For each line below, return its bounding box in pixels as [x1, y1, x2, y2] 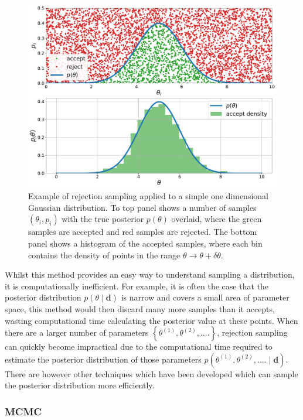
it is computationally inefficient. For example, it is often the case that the [5, 279, 269, 292]
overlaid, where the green [171, 213, 262, 225]
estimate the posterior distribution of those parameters [5, 353, 202, 365]
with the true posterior [62, 213, 144, 225]
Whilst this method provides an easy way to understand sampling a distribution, [5, 268, 295, 281]
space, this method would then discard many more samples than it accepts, [5, 302, 275, 315]
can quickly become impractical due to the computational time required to [5, 340, 273, 353]
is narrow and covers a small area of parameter [121, 291, 290, 303]
